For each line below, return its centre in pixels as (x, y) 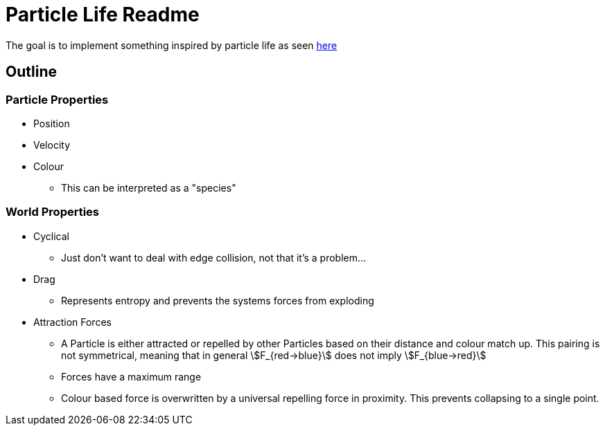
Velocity (52, 145)
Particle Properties (57, 99)
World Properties (52, 212)
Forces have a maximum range (131, 376)
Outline (31, 72)
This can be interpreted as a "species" (149, 187)
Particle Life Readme (103, 15)
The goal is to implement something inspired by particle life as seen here (172, 45)
